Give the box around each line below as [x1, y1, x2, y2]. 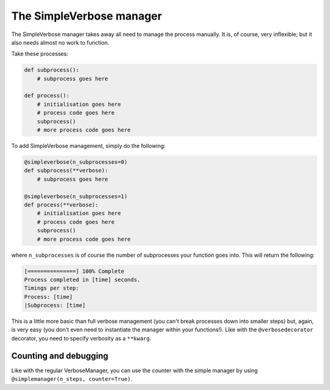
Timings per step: [24, 285, 79, 292]
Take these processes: [11, 50, 68, 57]
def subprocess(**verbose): [24, 167, 108, 174]
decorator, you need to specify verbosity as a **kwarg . [11, 334, 152, 342]
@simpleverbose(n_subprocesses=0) [24, 159, 128, 166]
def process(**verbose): [24, 201, 99, 208]
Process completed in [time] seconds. [24, 276, 141, 283]
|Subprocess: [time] [24, 302, 86, 309]
